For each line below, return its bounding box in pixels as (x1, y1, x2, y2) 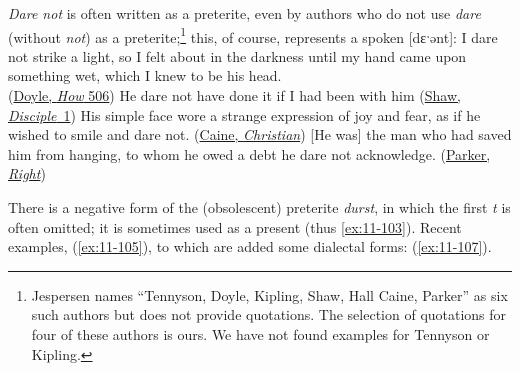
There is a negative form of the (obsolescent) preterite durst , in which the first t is (8, 197, 511, 217)
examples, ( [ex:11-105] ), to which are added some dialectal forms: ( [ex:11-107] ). (8, 236, 492, 257)
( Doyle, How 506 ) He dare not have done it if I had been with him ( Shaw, (8, 85, 461, 106)
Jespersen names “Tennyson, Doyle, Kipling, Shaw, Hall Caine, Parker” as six (31, 284, 508, 305)
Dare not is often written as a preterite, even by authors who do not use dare (8, 3, 481, 23)
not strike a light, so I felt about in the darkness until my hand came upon (8, 45, 467, 66)
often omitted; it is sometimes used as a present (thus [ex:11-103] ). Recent (8, 216, 462, 237)
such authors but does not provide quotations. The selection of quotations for (31, 304, 507, 325)
